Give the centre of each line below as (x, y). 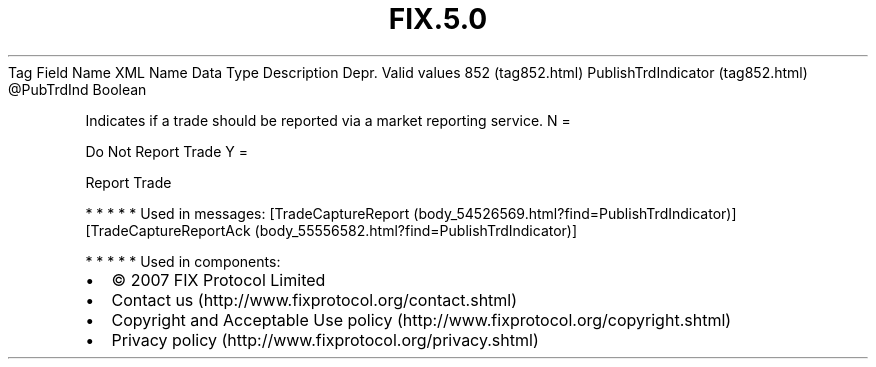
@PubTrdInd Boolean (77, 89)
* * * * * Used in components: (183, 261)
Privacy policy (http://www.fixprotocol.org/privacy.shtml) (325, 339)
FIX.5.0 (438, 19)
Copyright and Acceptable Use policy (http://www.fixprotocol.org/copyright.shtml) (421, 319)
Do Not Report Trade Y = (166, 151)
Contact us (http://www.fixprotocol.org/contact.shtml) (314, 299)
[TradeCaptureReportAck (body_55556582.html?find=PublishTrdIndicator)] (331, 230)
